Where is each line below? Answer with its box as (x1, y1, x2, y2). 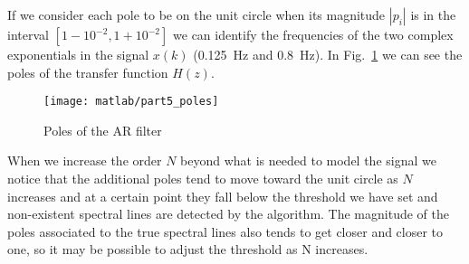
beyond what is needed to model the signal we (180, 151, 436, 170)
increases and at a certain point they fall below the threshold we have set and (7, 186, 438, 205)
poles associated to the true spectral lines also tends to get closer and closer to (7, 222, 444, 240)
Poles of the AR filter (43, 120, 162, 139)
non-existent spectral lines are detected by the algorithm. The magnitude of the (7, 204, 449, 223)
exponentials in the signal (7, 45, 149, 63)
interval (7, 25, 49, 43)
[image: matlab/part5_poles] (43, 95, 219, 108)
